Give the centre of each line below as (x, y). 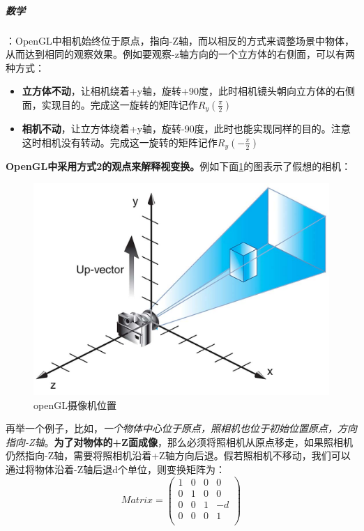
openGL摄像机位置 (75, 405)
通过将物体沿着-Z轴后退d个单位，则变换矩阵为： (115, 469)
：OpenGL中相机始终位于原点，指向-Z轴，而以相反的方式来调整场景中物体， (180, 40)
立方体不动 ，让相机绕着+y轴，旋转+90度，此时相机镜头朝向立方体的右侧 (188, 91)
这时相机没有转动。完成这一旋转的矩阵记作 (120, 142)
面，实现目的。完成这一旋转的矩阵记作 (110, 104)
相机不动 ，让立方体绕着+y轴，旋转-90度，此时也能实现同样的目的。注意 (186, 129)
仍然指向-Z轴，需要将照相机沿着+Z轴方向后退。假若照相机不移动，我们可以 (178, 455)
